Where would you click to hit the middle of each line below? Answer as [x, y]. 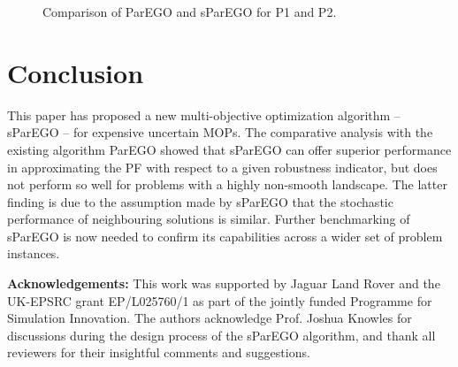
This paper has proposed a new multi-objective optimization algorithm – [204, 115]
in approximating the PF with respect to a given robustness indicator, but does [222, 167]
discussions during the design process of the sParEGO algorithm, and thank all [221, 335]
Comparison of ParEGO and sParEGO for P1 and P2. [190, 11]
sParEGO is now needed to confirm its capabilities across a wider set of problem [225, 236]
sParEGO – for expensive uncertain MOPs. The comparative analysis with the [220, 132]
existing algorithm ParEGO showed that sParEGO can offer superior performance [229, 149]
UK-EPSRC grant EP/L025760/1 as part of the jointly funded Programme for [220, 300]
